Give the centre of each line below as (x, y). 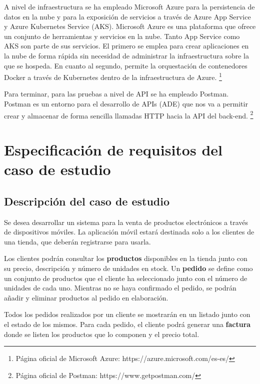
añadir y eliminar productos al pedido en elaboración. (86, 297)
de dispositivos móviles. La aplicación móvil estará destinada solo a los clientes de (129, 232)
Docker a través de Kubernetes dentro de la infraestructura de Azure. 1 (113, 76)
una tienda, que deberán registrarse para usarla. (77, 241)
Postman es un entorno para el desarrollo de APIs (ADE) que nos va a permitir (126, 103)
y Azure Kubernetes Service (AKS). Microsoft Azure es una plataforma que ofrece (130, 26)
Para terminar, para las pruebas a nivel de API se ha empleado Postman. (116, 94)
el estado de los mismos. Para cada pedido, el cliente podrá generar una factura (127, 324)
